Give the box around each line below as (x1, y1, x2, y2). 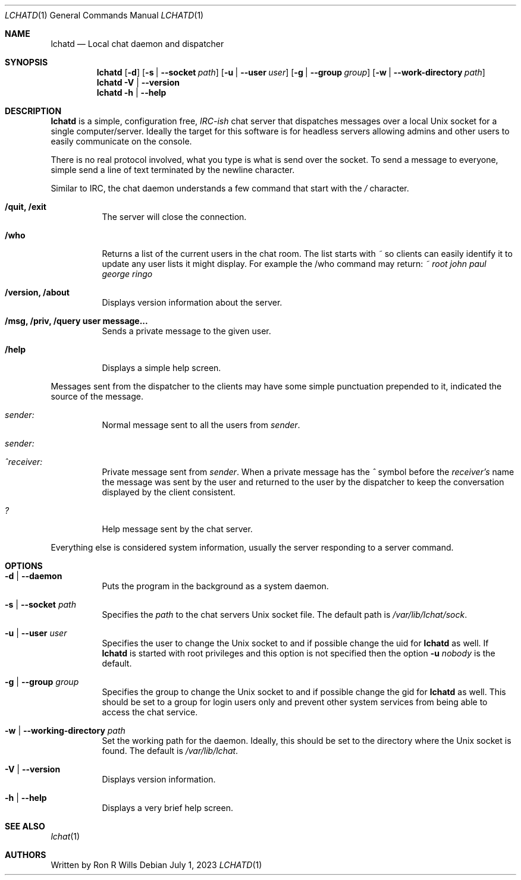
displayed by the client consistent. (102, 487, 236, 497)
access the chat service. (102, 707, 198, 717)
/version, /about (5, 287, 70, 297)
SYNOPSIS (5, 57, 48, 67)
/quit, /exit (5, 202, 46, 212)
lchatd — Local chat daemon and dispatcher (51, 39, 224, 49)
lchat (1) (51, 831, 80, 841)
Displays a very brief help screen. (102, 803, 233, 813)
